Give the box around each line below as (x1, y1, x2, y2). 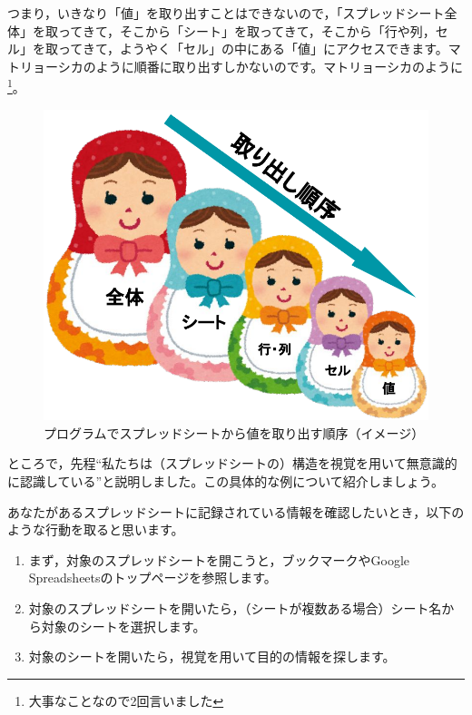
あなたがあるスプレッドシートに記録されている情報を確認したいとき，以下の (7, 502, 465, 521)
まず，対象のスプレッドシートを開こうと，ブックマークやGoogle (28, 550, 410, 569)
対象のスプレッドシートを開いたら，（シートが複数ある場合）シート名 (28, 598, 442, 617)
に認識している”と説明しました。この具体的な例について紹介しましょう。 (7, 472, 444, 490)
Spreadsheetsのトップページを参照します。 (28, 568, 277, 587)
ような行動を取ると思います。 (7, 520, 184, 539)
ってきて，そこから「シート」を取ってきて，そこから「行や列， (57, 21, 436, 40)
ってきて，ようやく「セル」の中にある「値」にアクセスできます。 (57, 39, 448, 58)
